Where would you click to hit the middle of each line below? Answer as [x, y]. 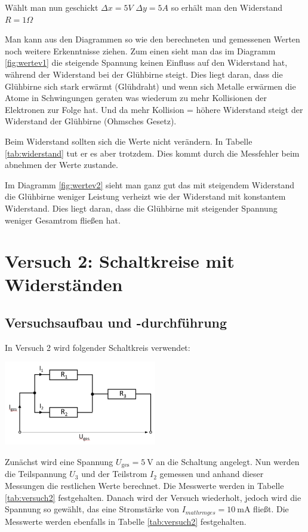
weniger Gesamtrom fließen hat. [63, 220]
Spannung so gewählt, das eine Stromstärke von [92, 509]
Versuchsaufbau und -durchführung [116, 322]
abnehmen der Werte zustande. [61, 165]
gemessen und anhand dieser [212, 474]
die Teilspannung [36, 474]
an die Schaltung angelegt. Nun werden [228, 461]
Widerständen [64, 284]
